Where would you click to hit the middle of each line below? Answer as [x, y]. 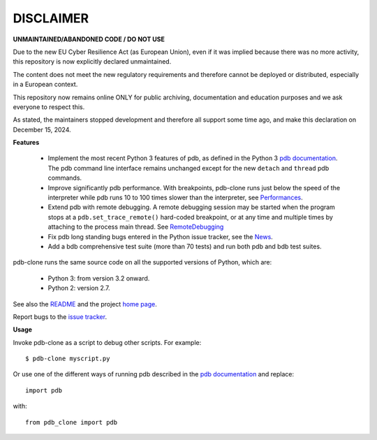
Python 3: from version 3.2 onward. [99, 278]
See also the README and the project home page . [85, 304]
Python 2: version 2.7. [79, 288]
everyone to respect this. [49, 107]
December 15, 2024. [42, 129]
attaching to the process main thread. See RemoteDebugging [136, 227]
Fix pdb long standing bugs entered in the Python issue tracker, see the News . [161, 236]
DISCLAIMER [51, 18]
